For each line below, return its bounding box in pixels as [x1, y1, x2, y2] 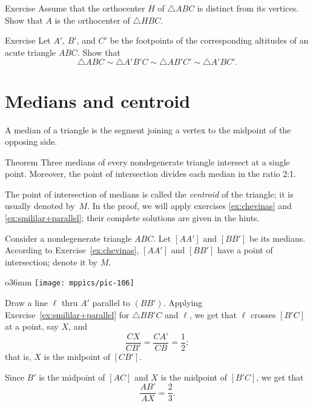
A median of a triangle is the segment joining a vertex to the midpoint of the [5, 123, 291, 136]
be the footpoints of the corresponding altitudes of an [110, 34, 309, 47]
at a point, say [5, 320, 59, 333]
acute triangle [5, 45, 56, 58]
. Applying [163, 296, 203, 309]
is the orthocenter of [54, 13, 130, 26]
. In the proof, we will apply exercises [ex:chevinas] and [87, 199, 292, 212]
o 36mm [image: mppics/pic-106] [5, 276, 134, 288]
